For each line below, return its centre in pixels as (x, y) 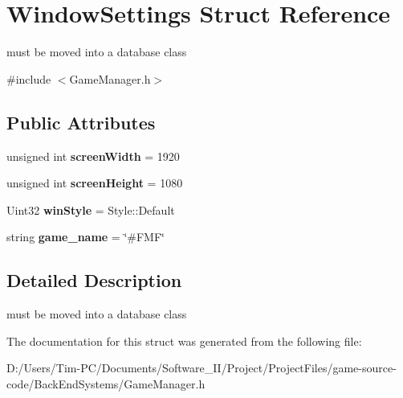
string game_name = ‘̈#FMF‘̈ (85, 237)
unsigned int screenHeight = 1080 (95, 183)
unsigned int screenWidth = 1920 (93, 156)
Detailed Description (94, 280)
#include (29, 78)
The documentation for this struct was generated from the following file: (184, 341)
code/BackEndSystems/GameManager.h (106, 383)
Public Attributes (81, 122)
